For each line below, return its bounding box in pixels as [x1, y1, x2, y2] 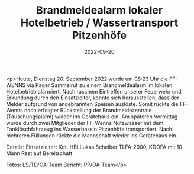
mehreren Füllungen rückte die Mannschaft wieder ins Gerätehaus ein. [6, 131, 178, 139]
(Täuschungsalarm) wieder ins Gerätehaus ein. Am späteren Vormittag [6, 113, 178, 120]
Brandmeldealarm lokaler [35, 4, 163, 17]
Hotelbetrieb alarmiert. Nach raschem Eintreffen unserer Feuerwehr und [6, 88, 182, 95]
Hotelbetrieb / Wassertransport [20, 16, 179, 30]
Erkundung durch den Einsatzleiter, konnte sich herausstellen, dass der [6, 94, 179, 101]
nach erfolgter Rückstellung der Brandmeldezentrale [24, 107, 152, 114]
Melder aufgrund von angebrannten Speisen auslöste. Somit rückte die [6, 100, 179, 107]
